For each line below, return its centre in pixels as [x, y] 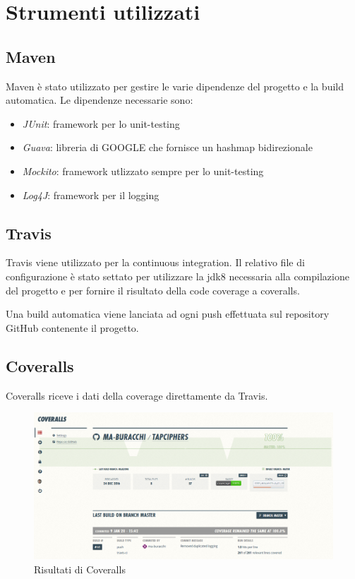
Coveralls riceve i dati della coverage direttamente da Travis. [137, 395]
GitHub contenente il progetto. [72, 327]
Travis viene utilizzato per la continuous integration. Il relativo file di [155, 262]
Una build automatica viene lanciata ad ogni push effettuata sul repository [168, 314]
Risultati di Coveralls [80, 569]
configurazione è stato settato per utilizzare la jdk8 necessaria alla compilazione [177, 276]
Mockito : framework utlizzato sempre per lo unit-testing [143, 171]
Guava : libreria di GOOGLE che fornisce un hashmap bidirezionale [167, 147]
